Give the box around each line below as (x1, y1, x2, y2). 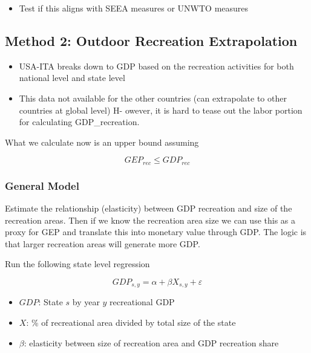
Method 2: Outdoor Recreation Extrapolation (5, 31, 298, 50)
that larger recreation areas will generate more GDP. (5, 237, 200, 250)
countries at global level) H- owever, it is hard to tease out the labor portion (19, 103, 303, 116)
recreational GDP (110, 296, 175, 308)
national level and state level (19, 71, 125, 84)
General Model (5, 178, 79, 193)
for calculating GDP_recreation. (19, 115, 140, 128)
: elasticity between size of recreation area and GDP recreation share (24, 336, 279, 349)
